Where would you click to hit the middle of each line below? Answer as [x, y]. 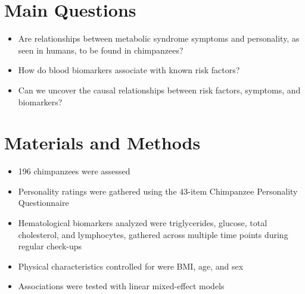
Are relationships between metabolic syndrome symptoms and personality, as [159, 38]
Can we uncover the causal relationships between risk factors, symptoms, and [159, 90]
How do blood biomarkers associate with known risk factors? [129, 70]
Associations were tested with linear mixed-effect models [121, 286]
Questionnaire [43, 203]
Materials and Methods [102, 143]
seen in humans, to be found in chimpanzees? [101, 50]
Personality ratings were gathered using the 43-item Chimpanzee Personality [158, 191]
